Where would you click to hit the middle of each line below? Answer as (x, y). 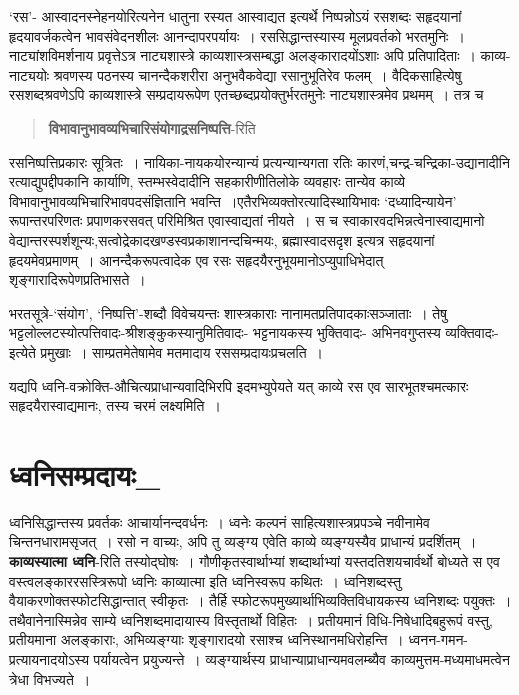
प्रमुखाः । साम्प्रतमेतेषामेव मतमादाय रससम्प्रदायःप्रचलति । (181, 351)
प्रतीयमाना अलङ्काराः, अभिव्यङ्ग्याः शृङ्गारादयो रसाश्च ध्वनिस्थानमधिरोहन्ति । (206, 639)
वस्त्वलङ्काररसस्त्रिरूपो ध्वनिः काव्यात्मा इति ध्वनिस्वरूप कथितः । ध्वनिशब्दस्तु (205, 580)
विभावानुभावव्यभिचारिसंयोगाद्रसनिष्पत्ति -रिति (152, 127)
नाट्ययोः (29, 74)
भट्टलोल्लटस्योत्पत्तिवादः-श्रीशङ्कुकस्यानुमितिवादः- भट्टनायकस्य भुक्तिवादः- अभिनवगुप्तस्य (225, 332)
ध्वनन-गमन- (438, 639)
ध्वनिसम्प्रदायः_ (85, 473)
